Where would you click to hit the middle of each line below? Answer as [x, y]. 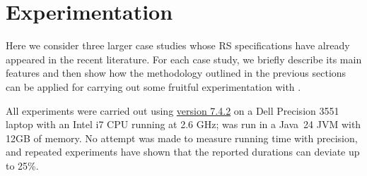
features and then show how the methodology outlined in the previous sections [176, 73]
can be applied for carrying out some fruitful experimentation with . [153, 86]
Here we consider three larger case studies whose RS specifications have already [178, 45]
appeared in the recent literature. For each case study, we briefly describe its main [184, 59]
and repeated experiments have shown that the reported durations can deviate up [183, 152]
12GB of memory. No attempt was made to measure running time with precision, [182, 138]
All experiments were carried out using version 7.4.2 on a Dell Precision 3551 [173, 110]
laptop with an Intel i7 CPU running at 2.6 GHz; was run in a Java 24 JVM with [183, 124]
